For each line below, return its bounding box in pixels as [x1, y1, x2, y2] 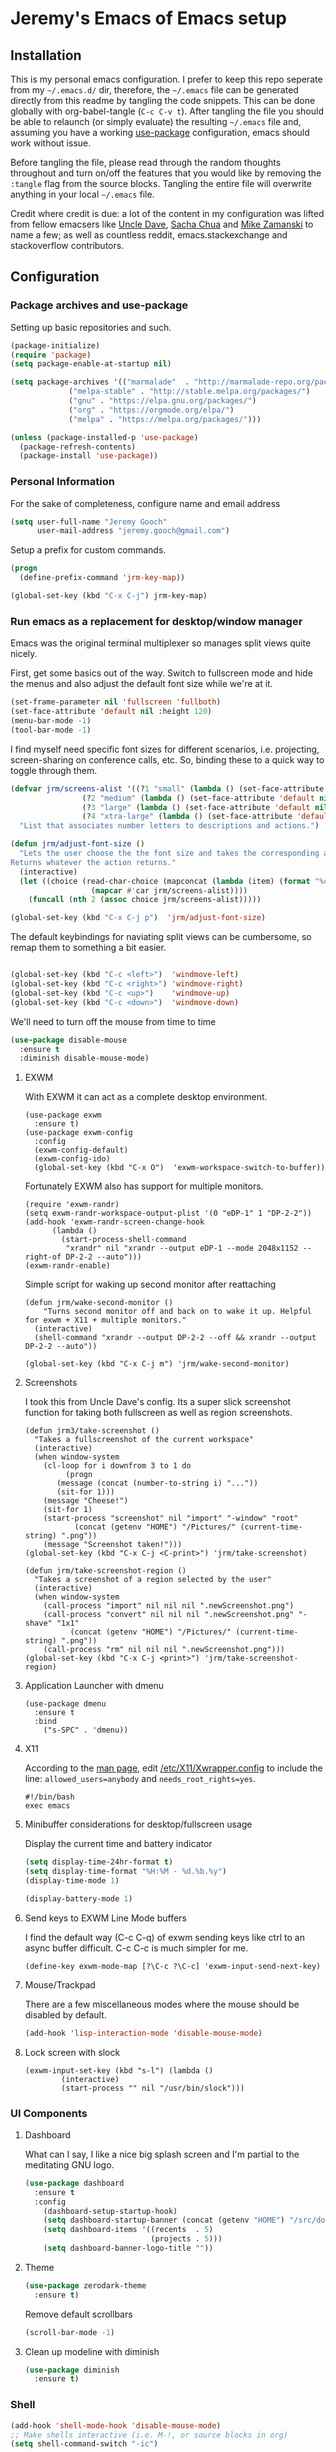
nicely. [10, 648, 38, 660]
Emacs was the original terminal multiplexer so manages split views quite [10, 637, 312, 649]
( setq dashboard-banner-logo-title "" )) [43, 2243, 214, 2254]
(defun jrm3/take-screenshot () [24, 1426, 160, 1436]
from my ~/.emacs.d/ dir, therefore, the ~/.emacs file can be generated [10, 84, 299, 96]
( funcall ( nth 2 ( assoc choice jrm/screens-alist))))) [28, 895, 262, 905]
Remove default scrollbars [24, 2308, 133, 2320]
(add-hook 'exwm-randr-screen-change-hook [24, 1217, 205, 1227]
